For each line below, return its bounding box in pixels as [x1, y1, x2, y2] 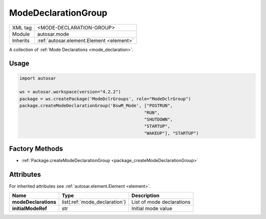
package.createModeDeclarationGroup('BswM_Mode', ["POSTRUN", [19, 103, 173, 109]
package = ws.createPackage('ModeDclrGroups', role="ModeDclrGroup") [19, 96, 191, 102]
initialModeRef [12, 205, 47, 212]
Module [12, 30, 30, 37]
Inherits [12, 37, 30, 44]
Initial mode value [131, 205, 172, 212]
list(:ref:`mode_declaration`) [62, 199, 126, 206]
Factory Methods [9, 145, 64, 153]
